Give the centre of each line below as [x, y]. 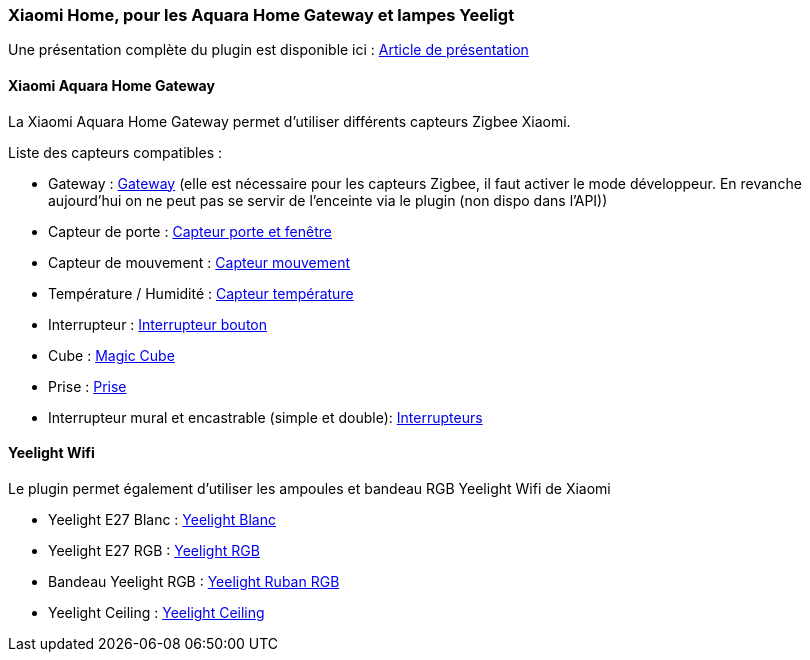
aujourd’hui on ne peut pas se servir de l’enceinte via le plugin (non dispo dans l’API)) [328, 200]
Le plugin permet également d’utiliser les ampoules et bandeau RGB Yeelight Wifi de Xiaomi [309, 488]
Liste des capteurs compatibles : [115, 152]
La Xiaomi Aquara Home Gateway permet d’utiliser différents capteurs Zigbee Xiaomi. [289, 121]
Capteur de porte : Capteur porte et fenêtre [190, 231]
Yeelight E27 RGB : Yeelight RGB [154, 550]
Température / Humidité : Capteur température [201, 293]
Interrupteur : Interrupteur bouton [158, 324]
